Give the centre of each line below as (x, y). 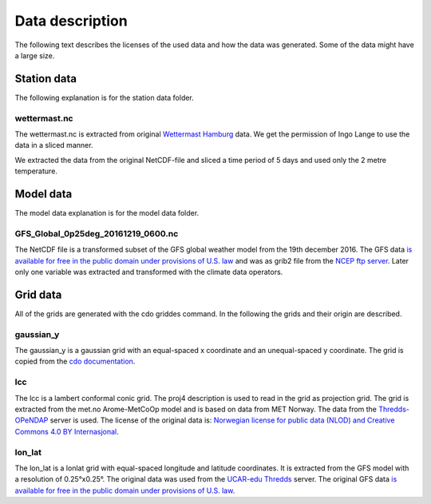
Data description (71, 21)
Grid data (38, 294)
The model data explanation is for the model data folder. (107, 213)
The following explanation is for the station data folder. (105, 97)
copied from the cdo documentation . (75, 361)
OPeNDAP (32, 420)
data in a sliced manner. (54, 145)
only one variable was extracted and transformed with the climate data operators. (149, 272)
